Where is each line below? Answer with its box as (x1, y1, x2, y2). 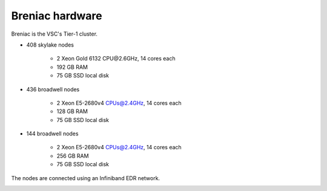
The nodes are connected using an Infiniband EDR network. (11, 174, 160, 181)
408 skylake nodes (26, 41, 74, 48)
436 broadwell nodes (26, 85, 80, 93)
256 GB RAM (56, 152, 89, 160)
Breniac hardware (11, 9, 102, 22)
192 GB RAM (56, 63, 88, 71)
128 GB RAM (56, 108, 88, 115)
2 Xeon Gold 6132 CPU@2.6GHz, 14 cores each (56, 55, 176, 62)
